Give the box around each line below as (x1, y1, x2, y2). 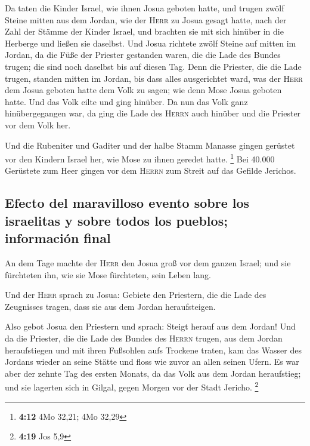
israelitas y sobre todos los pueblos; (5, 211, 228, 229)
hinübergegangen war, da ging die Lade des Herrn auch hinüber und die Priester (5, 107, 301, 119)
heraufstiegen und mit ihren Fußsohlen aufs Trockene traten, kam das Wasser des (5, 343, 302, 356)
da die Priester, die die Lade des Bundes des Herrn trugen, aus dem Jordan (5, 331, 283, 344)
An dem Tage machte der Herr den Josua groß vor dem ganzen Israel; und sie (5, 256, 291, 269)
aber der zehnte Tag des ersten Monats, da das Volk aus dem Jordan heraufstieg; (5, 367, 301, 379)
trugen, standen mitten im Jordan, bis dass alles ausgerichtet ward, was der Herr (5, 72, 303, 84)
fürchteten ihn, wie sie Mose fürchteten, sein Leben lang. (5, 268, 211, 281)
